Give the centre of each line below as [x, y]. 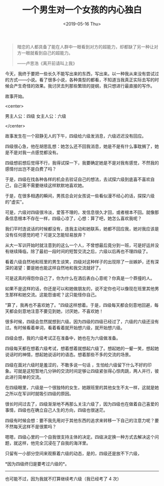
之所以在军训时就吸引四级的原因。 [39, 393]
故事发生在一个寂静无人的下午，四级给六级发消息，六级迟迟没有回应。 [76, 136]
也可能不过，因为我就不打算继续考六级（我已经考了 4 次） [63, 479]
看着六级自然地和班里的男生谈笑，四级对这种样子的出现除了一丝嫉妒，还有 [80, 261]
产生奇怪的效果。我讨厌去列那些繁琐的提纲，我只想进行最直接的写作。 [84, 85]
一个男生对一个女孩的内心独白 [82, 10]
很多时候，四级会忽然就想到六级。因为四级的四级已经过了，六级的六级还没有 [82, 321]
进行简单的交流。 [26, 377]
